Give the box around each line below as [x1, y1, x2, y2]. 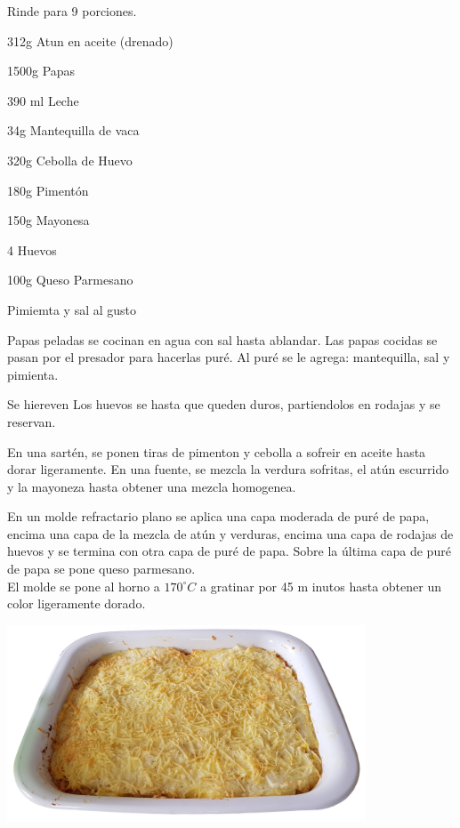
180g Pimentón [7, 181, 89, 199]
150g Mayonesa [7, 211, 90, 229]
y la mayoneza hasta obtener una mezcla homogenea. [7, 477, 296, 495]
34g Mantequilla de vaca [7, 121, 140, 140]
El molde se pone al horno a [7, 576, 160, 595]
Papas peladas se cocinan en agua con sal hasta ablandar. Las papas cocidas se [7, 330, 438, 349]
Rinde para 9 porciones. [7, 2, 137, 20]
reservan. [7, 412, 56, 430]
